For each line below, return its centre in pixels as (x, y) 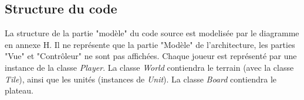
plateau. (19, 90)
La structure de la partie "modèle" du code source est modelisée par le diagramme (152, 33)
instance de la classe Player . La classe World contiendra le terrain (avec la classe (149, 67)
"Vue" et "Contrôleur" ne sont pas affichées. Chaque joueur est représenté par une (151, 56)
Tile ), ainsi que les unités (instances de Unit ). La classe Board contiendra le (141, 79)
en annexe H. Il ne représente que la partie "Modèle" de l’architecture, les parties (150, 44)
